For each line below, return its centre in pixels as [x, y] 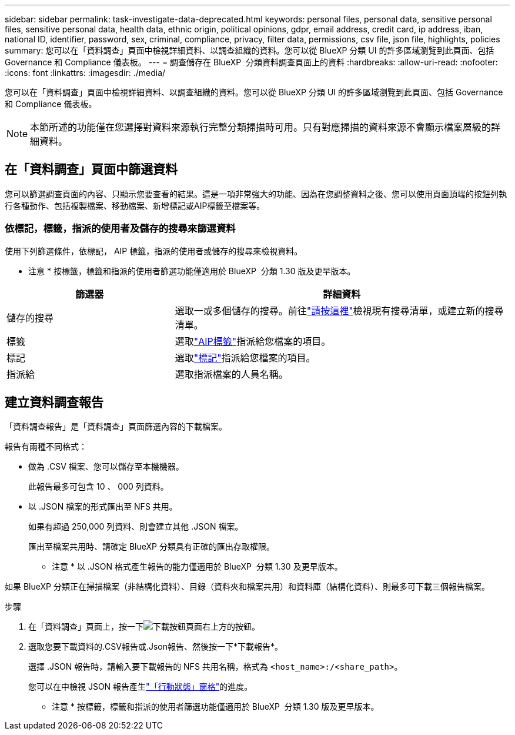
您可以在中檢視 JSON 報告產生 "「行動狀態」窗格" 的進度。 [141, 687]
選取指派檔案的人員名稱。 [231, 374]
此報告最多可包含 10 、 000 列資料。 [98, 487]
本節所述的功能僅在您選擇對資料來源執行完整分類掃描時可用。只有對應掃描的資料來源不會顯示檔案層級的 [261, 127]
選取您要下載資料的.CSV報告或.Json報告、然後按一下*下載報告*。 [156, 647]
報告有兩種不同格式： [46, 447]
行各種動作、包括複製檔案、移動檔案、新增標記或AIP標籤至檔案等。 [135, 205]
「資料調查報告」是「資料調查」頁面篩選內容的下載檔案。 [116, 427]
